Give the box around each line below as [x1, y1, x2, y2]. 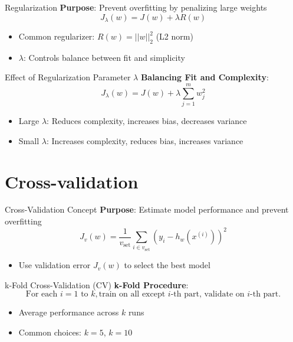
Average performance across [18, 306, 119, 318]
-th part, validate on [170, 290, 245, 299]
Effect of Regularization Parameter [5, 71, 131, 83]
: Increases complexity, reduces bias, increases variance [46, 134, 243, 146]
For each [25, 290, 58, 299]
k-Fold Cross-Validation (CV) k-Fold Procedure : [5, 278, 189, 291]
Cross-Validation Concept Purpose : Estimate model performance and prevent [5, 203, 289, 216]
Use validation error [18, 259, 91, 271]
